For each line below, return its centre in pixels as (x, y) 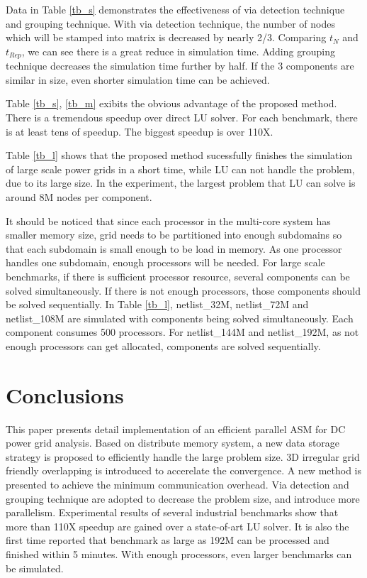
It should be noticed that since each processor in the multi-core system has (168, 220)
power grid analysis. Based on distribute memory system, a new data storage (173, 443)
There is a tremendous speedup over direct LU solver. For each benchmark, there (182, 118)
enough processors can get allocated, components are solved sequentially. (163, 345)
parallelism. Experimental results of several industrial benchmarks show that (172, 512)
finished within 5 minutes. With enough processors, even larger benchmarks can (179, 554)
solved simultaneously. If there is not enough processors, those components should (183, 290)
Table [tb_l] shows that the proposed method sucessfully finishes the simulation (179, 155)
